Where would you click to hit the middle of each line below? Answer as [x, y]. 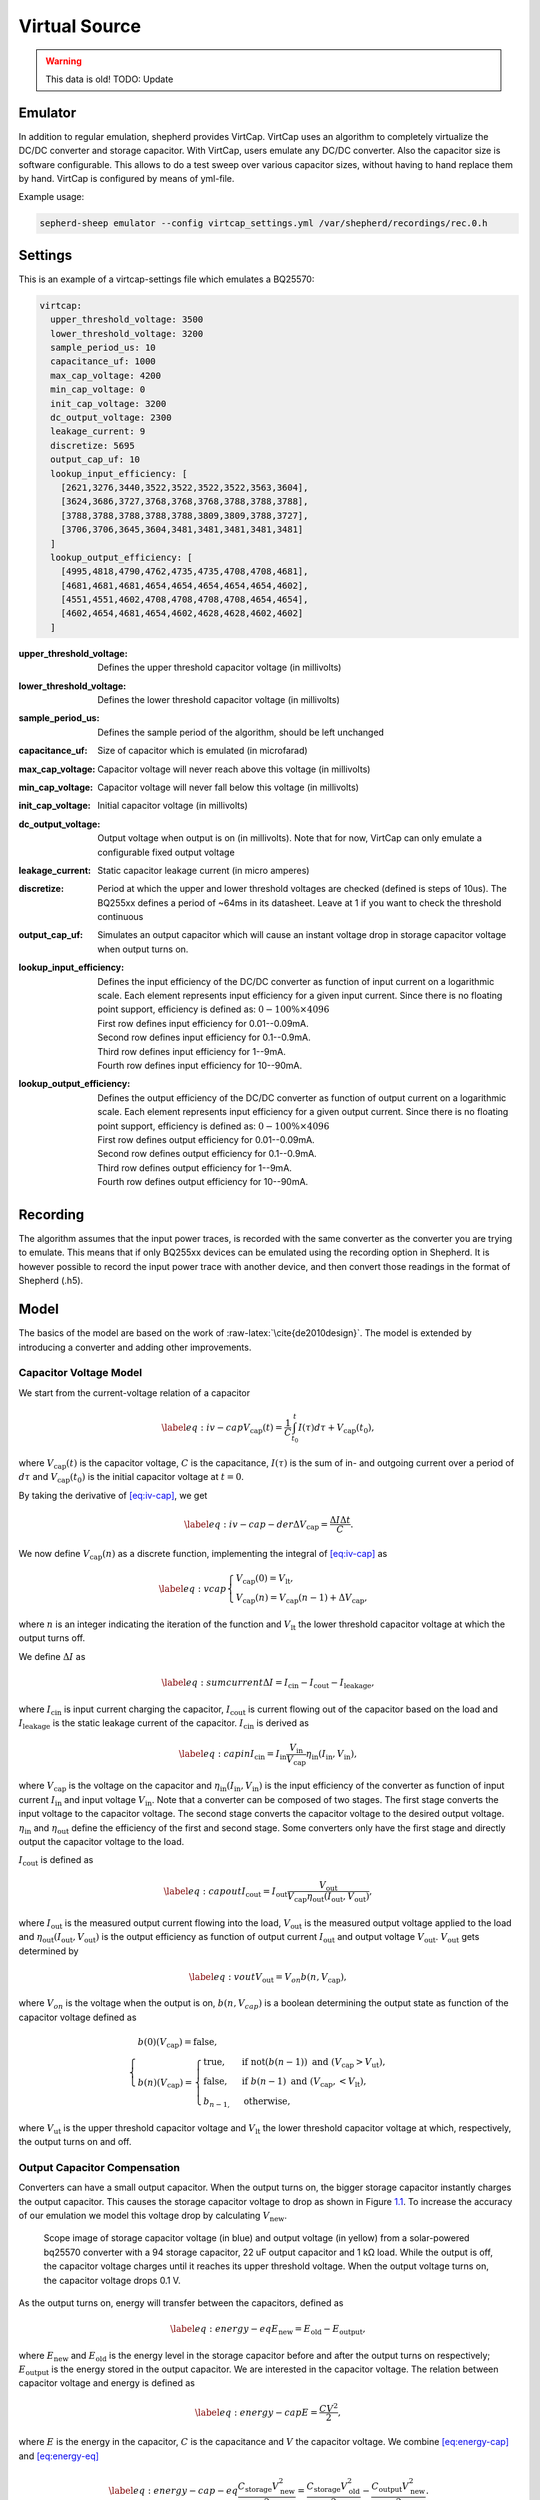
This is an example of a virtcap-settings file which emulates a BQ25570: [166, 279]
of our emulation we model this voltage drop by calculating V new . [152, 2217]
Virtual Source [80, 26]
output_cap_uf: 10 [95, 459]
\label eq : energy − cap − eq [173, 2490]
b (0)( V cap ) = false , [177, 2043]
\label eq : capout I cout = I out [225, 1892]
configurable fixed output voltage [166, 852]
